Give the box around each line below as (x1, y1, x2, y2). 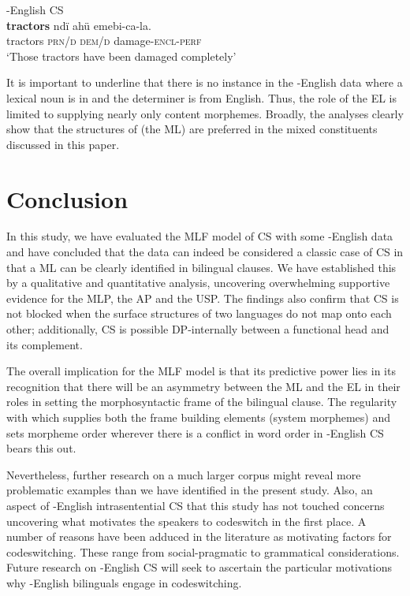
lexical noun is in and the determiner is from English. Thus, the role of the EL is (6, 89, 397, 106)
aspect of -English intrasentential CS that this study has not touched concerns (6, 497, 385, 513)
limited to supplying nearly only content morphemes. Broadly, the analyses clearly (6, 105, 404, 121)
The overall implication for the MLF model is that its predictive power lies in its (6, 363, 396, 379)
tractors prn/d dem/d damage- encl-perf (6, 32, 202, 49)
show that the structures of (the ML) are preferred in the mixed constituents (6, 121, 378, 137)
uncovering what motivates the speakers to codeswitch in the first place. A (6, 512, 367, 529)
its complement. (6, 336, 83, 352)
